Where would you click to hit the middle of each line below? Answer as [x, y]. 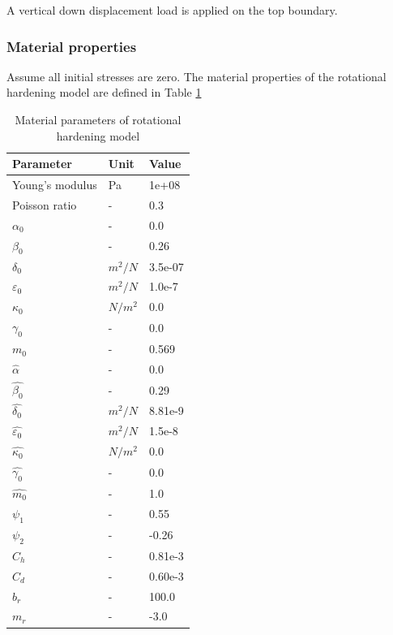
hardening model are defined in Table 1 [104, 92]
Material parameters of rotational [98, 119]
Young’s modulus [55, 185]
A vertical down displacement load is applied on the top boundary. [172, 10]
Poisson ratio [45, 204]
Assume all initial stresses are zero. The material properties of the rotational [196, 76]
